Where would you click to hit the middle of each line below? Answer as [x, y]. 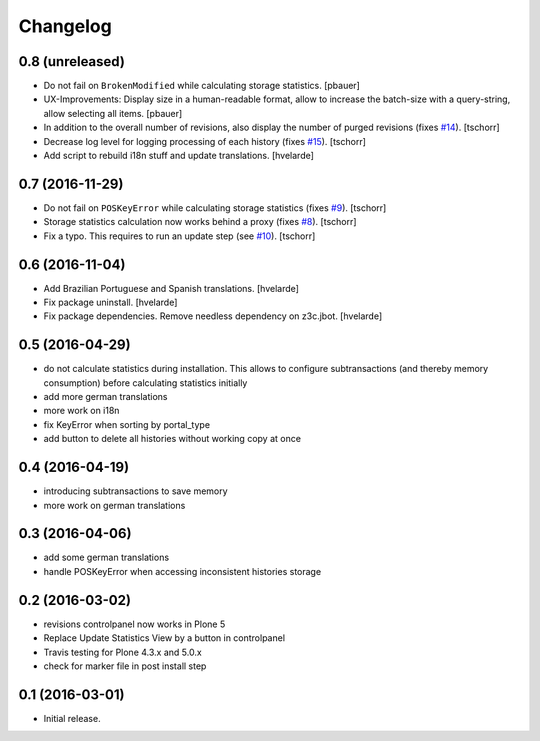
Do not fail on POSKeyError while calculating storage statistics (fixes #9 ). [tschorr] [215, 207]
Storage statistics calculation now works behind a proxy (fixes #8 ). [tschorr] [200, 222]
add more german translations [105, 397]
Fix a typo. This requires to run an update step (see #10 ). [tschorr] [179, 236]
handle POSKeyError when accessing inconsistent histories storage [182, 571]
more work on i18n [81, 411]
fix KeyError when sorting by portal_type [126, 424]
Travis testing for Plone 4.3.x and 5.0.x [122, 652]
